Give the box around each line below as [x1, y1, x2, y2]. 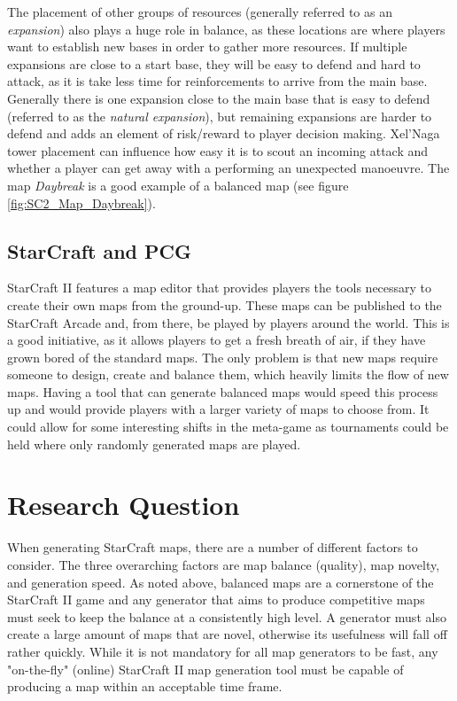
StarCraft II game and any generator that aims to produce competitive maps [7, 590, 425, 609]
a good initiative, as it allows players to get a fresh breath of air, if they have [7, 331, 426, 349]
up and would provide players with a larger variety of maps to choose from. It [7, 400, 430, 418]
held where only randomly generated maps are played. [7, 434, 301, 453]
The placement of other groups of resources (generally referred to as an [7, 3, 392, 20]
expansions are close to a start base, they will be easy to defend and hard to [7, 54, 421, 73]
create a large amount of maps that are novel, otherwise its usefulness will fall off [7, 625, 447, 643]
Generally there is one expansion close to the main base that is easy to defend [7, 89, 430, 107]
